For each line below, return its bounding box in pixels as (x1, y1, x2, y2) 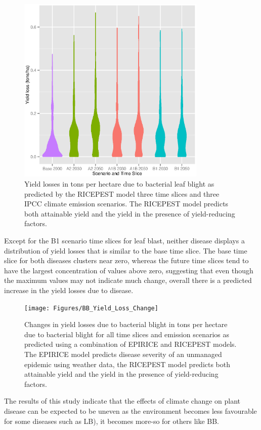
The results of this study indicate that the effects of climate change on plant (4, 396, 241, 406)
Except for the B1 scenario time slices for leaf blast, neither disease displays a (4, 235, 245, 246)
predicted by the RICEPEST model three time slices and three (24, 188, 220, 199)
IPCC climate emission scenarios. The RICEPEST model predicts (24, 198, 229, 209)
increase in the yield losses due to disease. (4, 285, 134, 296)
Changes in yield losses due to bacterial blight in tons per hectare (24, 319, 228, 330)
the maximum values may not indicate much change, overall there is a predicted (4, 275, 252, 285)
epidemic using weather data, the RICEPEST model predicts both (24, 359, 231, 369)
